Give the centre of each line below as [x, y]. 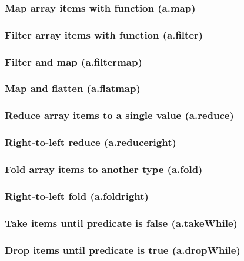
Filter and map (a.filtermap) [73, 61]
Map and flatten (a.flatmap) [73, 88]
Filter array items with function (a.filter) [104, 34]
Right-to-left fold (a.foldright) [77, 196]
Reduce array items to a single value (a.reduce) [119, 115]
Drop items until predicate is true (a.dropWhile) [123, 250]
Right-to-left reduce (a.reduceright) [91, 142]
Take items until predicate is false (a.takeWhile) [121, 223]
